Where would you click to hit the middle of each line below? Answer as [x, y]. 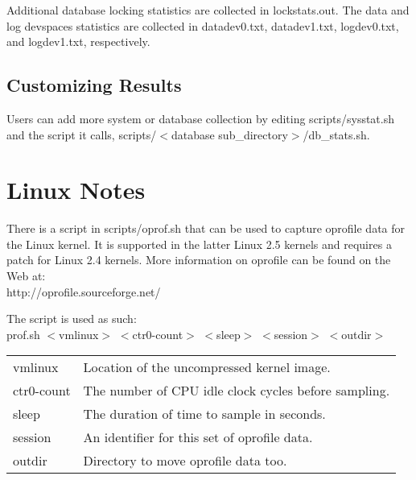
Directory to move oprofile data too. [185, 461]
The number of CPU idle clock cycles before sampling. [237, 391]
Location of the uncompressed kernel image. [207, 367]
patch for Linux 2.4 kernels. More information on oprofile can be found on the [199, 260]
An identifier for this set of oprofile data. [198, 437]
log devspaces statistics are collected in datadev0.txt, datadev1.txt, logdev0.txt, [203, 25]
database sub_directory [229, 134]
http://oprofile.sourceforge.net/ [84, 291]
